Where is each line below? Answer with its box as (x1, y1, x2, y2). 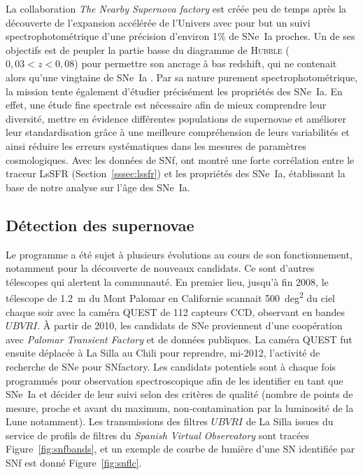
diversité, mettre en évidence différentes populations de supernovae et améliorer (6, 111, 347, 125)
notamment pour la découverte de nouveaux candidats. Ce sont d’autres (6, 261, 315, 275)
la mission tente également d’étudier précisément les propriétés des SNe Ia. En (6, 83, 343, 98)
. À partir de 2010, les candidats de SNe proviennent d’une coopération (37, 318, 343, 333)
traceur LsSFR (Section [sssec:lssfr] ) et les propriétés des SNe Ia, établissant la (6, 166, 346, 181)
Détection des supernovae (6, 214, 194, 235)
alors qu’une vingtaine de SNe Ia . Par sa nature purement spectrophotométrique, (6, 69, 358, 84)
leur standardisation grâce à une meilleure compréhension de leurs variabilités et (6, 125, 350, 139)
